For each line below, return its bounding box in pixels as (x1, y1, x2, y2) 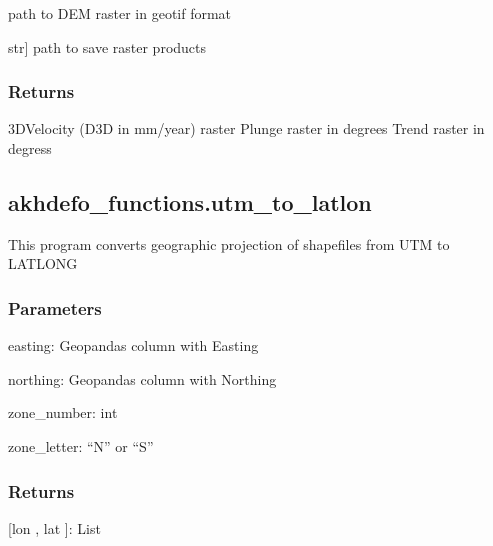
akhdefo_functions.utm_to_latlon (8, 186, 372, 217)
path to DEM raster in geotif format (8, 3, 232, 23)
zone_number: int (8, 402, 118, 423)
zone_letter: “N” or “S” (8, 435, 154, 456)
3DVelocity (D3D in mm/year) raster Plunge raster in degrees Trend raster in (8, 118, 485, 139)
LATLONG (8, 253, 78, 274)
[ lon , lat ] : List (8, 517, 101, 538)
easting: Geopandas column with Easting (8, 335, 259, 356)
